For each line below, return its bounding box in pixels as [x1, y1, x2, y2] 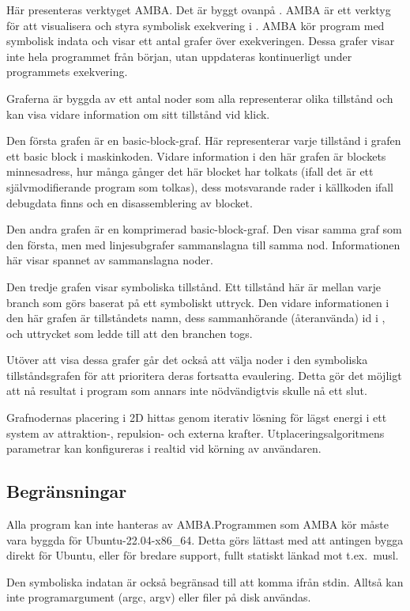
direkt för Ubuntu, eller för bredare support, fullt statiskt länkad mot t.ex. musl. [6, 547, 399, 564]
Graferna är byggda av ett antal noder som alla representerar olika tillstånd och [6, 89, 393, 106]
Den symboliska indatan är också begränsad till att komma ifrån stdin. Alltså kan [6, 573, 404, 590]
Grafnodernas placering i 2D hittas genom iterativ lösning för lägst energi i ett [6, 409, 387, 426]
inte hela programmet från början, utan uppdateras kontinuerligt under [6, 47, 352, 64]
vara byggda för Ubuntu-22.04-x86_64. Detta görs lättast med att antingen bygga [6, 531, 404, 548]
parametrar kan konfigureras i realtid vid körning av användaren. [6, 440, 322, 457]
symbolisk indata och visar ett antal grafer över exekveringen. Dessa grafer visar [6, 32, 395, 49]
